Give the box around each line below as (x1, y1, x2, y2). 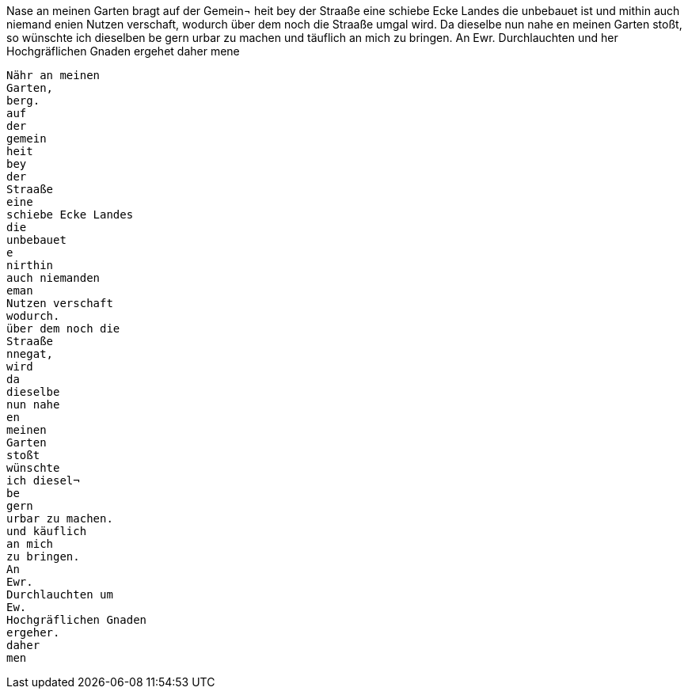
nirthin (6, 259, 54, 272)
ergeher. (6, 626, 60, 639)
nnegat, (6, 347, 54, 360)
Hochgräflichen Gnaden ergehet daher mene (6, 44, 240, 58)
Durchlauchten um (6, 588, 113, 601)
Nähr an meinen (6, 69, 101, 82)
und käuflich (6, 525, 87, 537)
